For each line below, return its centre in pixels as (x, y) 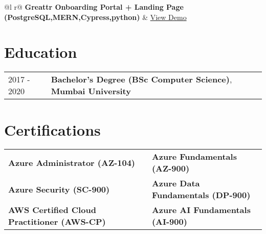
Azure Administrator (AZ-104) (72, 162)
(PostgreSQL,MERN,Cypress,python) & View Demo (95, 17)
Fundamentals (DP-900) (201, 195)
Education (41, 52)
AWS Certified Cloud (52, 210)
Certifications (52, 129)
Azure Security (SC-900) (59, 189)
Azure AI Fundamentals (201, 210)
